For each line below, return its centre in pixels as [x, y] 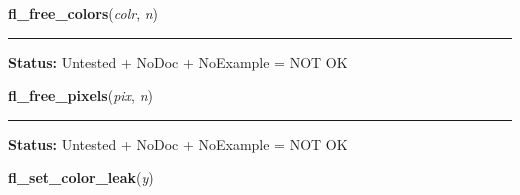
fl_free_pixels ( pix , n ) [80, 95]
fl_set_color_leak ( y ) [81, 177]
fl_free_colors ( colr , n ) [83, 13]
